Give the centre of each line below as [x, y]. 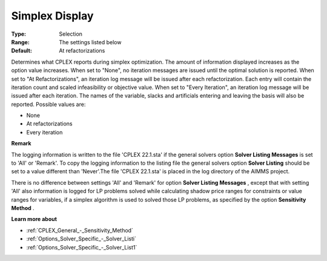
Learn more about [34, 219]
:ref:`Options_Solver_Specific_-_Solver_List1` [82, 247]
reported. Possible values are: [48, 104]
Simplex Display [52, 16]
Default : [22, 51]
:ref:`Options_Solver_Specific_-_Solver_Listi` [81, 239]
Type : [19, 34]
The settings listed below [90, 42]
